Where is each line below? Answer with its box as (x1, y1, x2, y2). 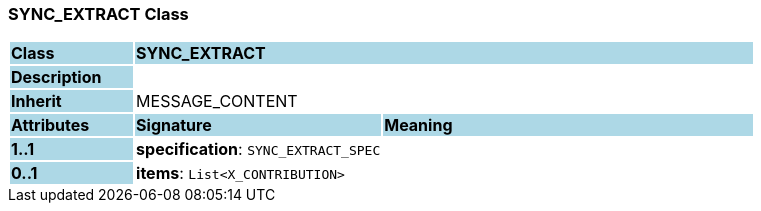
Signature (136, 115, 212, 136)
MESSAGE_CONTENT (136, 91, 298, 112)
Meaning (384, 115, 453, 136)
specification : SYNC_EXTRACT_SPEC (136, 139, 381, 160)
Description (11, 67, 102, 88)
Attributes (11, 115, 90, 136)
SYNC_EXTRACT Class (8, 4, 189, 24)
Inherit (11, 91, 62, 112)
